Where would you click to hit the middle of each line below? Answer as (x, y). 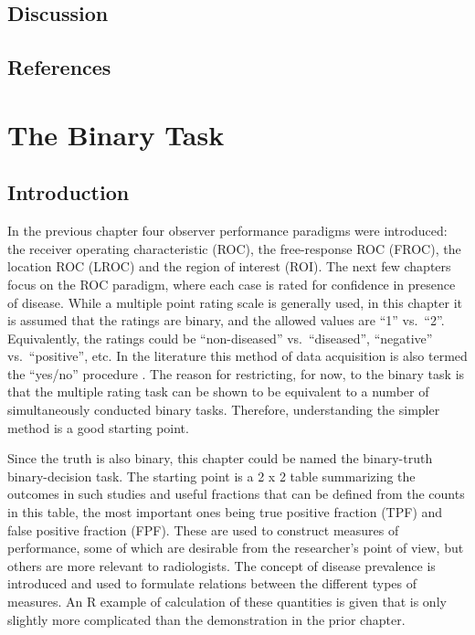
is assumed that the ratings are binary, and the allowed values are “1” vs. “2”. (226, 320)
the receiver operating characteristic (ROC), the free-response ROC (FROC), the (234, 248)
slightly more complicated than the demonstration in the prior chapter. (206, 619)
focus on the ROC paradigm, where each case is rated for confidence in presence (232, 284)
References (59, 67)
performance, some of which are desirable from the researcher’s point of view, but (236, 548)
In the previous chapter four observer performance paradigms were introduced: (227, 231)
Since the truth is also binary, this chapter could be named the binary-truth (220, 458)
